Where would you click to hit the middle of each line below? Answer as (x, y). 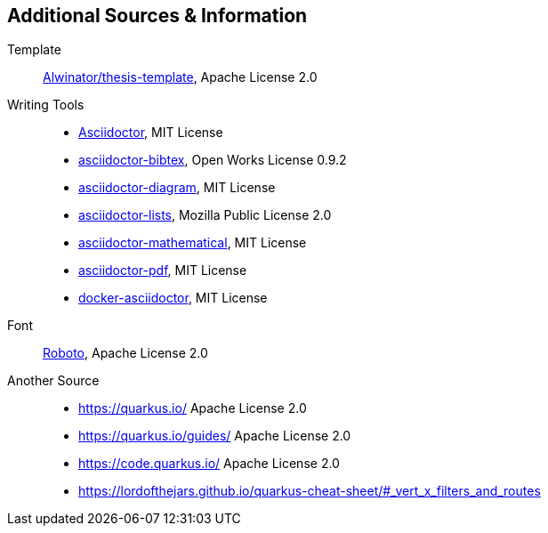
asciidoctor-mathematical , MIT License (193, 243)
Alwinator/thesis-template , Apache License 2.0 (180, 77)
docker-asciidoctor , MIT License (173, 298)
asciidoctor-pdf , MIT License (163, 271)
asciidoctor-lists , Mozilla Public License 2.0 (205, 215)
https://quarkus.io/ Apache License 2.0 (193, 408)
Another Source (53, 381)
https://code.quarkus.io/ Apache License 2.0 (209, 464)
